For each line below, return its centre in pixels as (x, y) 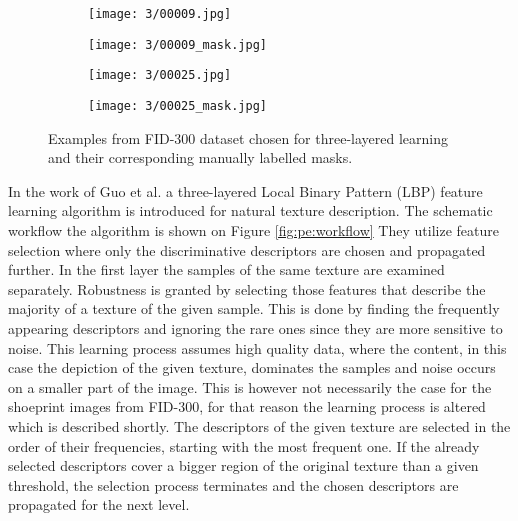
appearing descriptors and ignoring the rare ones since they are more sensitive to (255, 327)
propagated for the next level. (99, 504)
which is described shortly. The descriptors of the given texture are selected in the (259, 425)
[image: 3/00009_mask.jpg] (177, 44)
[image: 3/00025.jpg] (160, 75)
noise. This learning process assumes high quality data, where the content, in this (257, 347)
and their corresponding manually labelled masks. (200, 157)
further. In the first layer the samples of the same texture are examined (226, 269)
